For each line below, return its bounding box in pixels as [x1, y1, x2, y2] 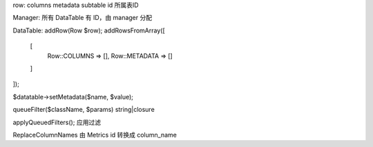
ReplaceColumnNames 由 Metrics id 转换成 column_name [12, 130, 178, 139]
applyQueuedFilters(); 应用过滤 [12, 118, 102, 126]
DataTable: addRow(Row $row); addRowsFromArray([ [12, 26, 165, 35]
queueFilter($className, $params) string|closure [12, 106, 155, 114]
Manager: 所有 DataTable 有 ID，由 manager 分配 [12, 14, 152, 22]
